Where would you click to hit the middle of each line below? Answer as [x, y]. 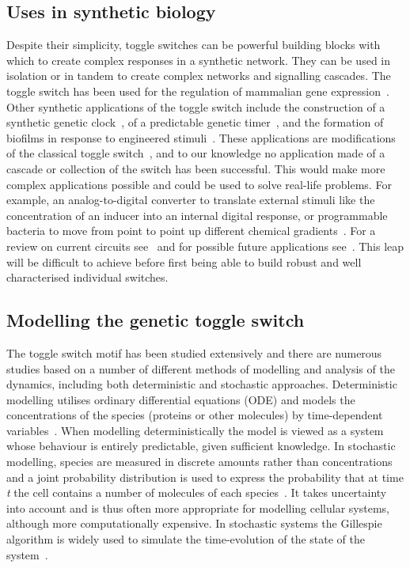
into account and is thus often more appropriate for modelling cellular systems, [198, 507]
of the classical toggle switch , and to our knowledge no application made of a [196, 153]
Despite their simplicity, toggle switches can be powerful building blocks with [194, 45]
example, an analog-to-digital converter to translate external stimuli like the [191, 200]
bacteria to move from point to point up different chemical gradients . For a [191, 231]
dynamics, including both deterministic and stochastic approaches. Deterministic [202, 384]
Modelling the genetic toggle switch [156, 320]
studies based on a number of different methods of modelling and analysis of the [201, 368]
